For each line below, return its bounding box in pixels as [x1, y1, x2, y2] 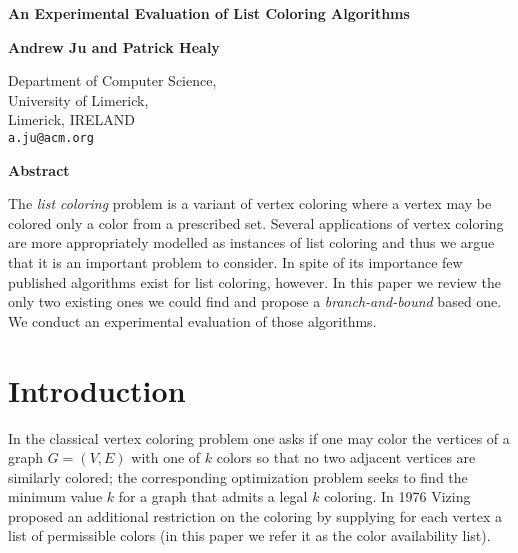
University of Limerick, [8, 89, 149, 110]
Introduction [8, 369, 186, 410]
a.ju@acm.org [8, 130, 94, 145]
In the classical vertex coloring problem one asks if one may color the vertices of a [8, 427, 510, 448]
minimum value [8, 486, 103, 507]
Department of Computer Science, [8, 70, 217, 91]
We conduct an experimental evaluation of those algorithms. [8, 310, 377, 331]
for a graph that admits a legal [118, 486, 308, 507]
